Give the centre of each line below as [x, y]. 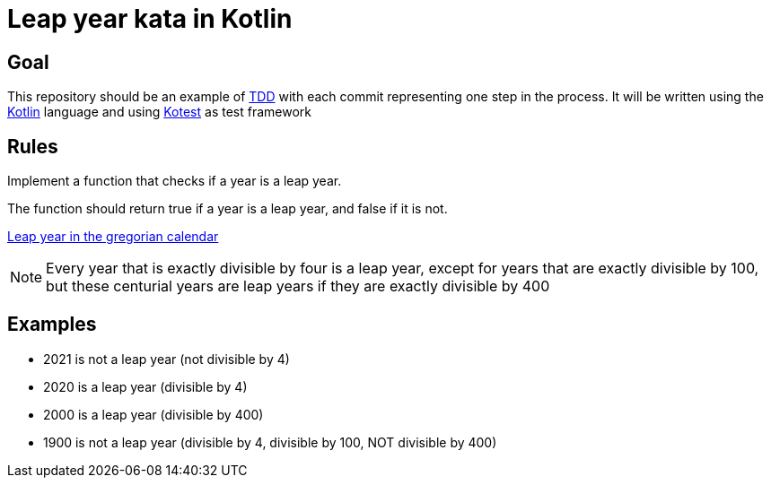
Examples [52, 325]
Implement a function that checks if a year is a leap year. [175, 181]
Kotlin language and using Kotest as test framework [159, 112]
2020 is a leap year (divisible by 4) [145, 386]
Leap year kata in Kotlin [150, 19]
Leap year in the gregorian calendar [113, 237]
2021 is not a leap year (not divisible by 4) [166, 359]
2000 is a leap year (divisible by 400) [153, 414]
